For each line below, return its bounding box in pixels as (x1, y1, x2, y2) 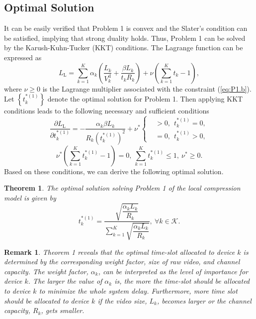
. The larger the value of (28, 276, 102, 286)
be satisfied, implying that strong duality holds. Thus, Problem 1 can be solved (4, 32, 246, 43)
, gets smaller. (41, 305, 85, 316)
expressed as (4, 52, 42, 62)
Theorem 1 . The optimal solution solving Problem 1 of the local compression (4, 183, 241, 193)
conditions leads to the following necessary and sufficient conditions (4, 106, 209, 116)
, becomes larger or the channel (157, 295, 252, 306)
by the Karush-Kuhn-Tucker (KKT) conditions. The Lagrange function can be (4, 42, 243, 53)
